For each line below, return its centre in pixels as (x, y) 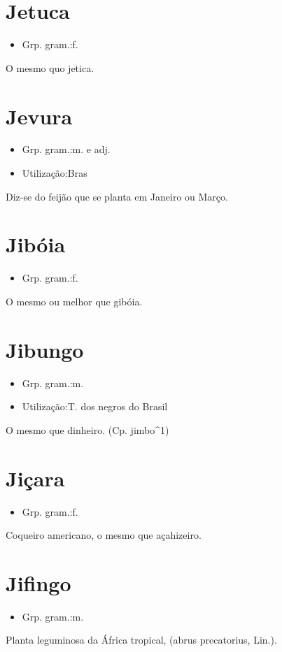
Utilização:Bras (55, 173)
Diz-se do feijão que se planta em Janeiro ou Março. (117, 196)
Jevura (39, 116)
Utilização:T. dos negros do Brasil (95, 406)
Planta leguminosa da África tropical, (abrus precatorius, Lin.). (141, 640)
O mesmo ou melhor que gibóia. (74, 301)
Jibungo (45, 349)
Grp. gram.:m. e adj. (66, 149)
